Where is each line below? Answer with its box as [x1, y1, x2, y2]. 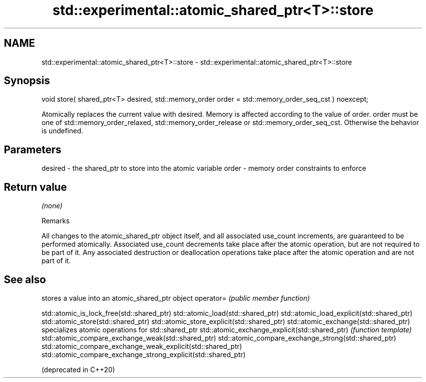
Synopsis [4, 74, 50, 87]
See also [4, 273, 46, 286]
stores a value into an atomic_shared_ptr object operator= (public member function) [41, 293, 310, 302]
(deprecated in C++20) [41, 365, 115, 374]
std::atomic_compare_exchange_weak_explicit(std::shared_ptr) [41, 342, 242, 350]
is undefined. [41, 127, 84, 135]
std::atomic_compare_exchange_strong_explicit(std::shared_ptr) [41, 350, 246, 359]
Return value [4, 181, 67, 193]
